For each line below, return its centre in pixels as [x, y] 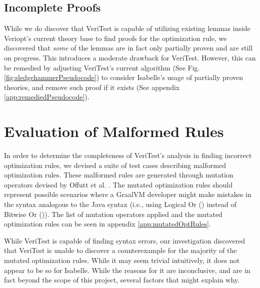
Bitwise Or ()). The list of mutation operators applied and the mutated [113, 214]
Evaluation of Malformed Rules [114, 131]
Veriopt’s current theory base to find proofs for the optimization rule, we [115, 38]
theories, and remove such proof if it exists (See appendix [92, 87]
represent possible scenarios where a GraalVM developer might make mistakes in [128, 194]
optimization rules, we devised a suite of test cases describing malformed [115, 165]
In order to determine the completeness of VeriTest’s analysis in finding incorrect [128, 155]
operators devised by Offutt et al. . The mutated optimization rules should [118, 184]
